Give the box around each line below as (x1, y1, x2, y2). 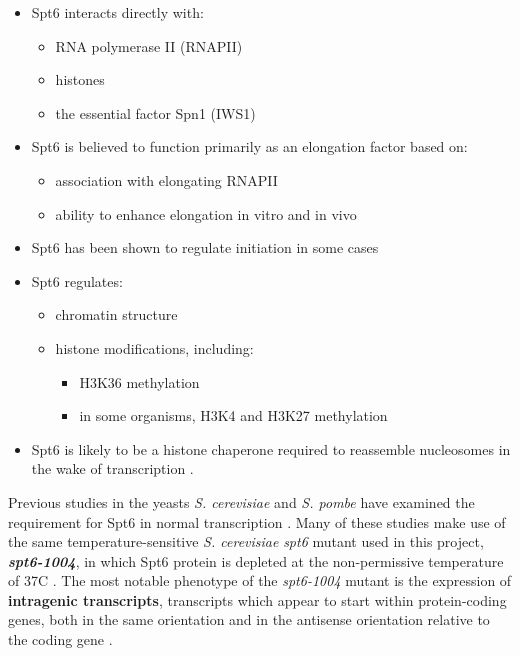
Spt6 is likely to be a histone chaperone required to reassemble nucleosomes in (31, 438, 511, 459)
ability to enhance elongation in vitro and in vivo (55, 203, 357, 224)
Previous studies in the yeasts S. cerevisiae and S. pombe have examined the (8, 491, 475, 512)
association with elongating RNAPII (55, 169, 278, 190)
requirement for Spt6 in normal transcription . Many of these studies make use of (8, 511, 506, 532)
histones (55, 69, 105, 90)
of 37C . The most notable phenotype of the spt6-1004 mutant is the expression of (8, 570, 512, 591)
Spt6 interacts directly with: (31, 2, 204, 22)
